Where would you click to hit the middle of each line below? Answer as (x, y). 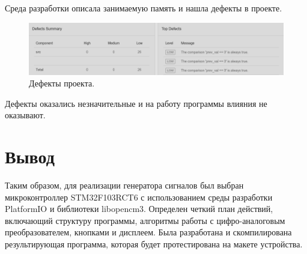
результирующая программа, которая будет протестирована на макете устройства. (154, 244)
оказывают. (25, 115)
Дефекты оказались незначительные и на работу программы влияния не (136, 103)
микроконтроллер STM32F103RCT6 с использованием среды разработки (139, 197)
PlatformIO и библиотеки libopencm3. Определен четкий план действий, (139, 209)
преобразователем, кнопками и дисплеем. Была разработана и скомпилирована (148, 232)
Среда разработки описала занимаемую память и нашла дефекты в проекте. (144, 8)
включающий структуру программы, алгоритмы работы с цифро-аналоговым (145, 220)
